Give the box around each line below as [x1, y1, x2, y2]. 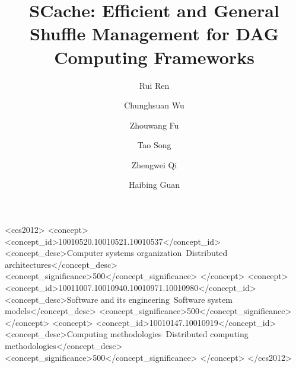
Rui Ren [139, 79, 170, 91]
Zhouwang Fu [129, 119, 179, 131]
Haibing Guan [128, 178, 180, 191]
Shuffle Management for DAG [29, 21, 279, 46]
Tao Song [137, 139, 171, 151]
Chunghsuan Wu [124, 99, 184, 111]
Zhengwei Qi [131, 158, 177, 171]
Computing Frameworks [54, 44, 254, 69]
